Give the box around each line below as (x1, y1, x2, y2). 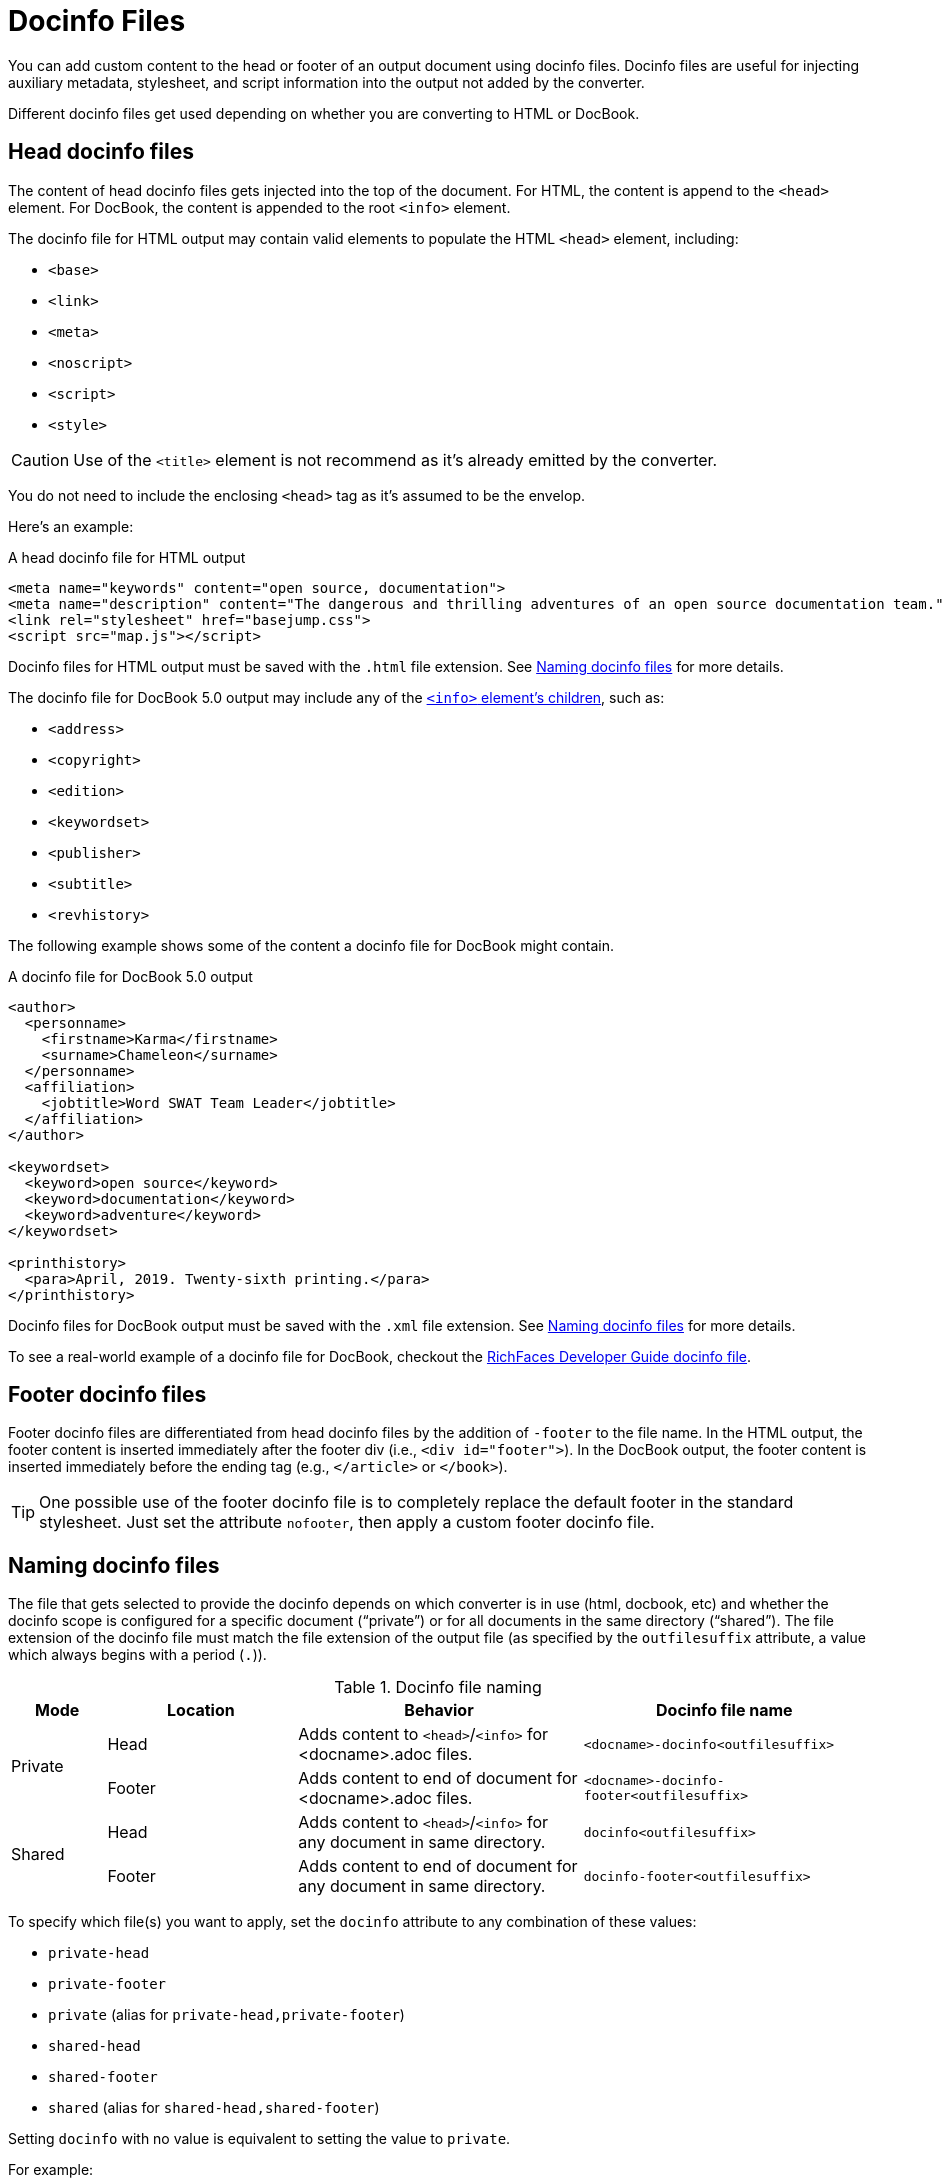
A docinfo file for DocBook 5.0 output (8, 967, 253, 985)
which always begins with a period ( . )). (8, 1646, 267, 1664)
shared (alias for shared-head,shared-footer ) (48, 2099, 380, 2117)
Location (167, 1700, 235, 1721)
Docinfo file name (656, 1700, 793, 1721)
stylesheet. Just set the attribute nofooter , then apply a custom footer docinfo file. (39, 1512, 655, 1533)
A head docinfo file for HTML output (8, 548, 246, 566)
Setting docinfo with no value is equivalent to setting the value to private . (8, 2130, 511, 2148)
